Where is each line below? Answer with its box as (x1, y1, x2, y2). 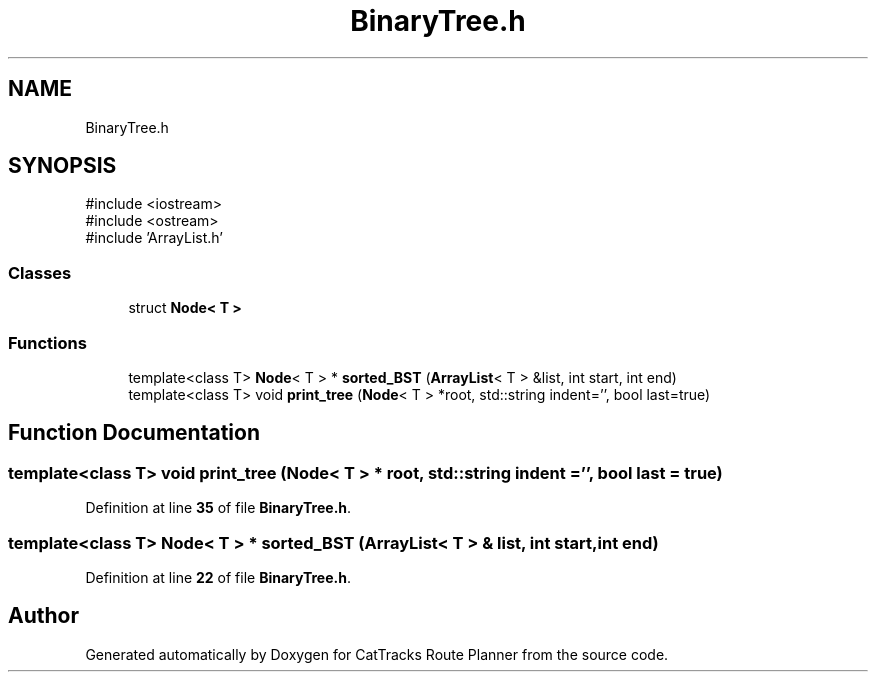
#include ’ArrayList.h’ (85, 229, 223, 247)
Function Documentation (8, 420, 260, 446)
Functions (8, 332, 87, 353)
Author (8, 603, 79, 629)
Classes (8, 262, 72, 283)
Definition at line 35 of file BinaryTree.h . (85, 499, 352, 517)
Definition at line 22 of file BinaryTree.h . (85, 568, 351, 586)
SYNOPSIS (8, 153, 117, 179)
